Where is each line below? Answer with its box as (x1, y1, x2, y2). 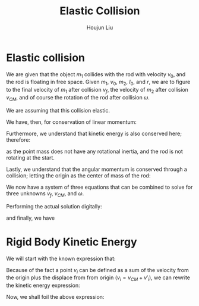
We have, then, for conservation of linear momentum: (6, 118, 137, 126)
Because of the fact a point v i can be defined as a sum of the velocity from (6, 266, 189, 275)
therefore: (6, 136, 31, 143)
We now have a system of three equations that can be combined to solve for (6, 183, 193, 191)
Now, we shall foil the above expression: (6, 293, 105, 301)
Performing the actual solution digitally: (6, 202, 102, 210)
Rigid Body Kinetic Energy (6, 235, 138, 248)
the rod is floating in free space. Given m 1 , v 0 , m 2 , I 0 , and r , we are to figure (6, 79, 191, 87)
